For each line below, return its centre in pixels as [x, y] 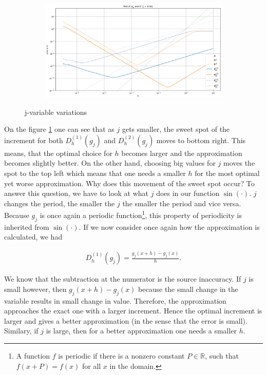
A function [33, 356]
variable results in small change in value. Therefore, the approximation [115, 300]
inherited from [27, 226]
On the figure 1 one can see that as [59, 129]
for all [91, 366]
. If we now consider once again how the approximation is [169, 226]
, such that [222, 356]
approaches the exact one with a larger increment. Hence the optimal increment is [133, 311]
